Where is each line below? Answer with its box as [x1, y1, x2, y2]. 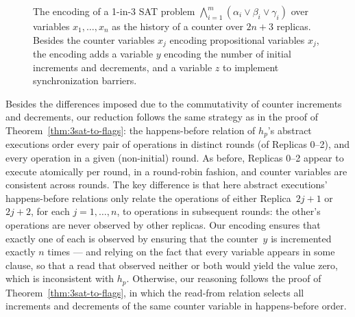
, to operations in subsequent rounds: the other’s [117, 204, 321, 218]
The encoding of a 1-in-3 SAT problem [33, 4, 195, 18]
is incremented [271, 231, 332, 245]
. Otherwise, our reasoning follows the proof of [126, 271, 321, 286]
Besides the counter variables [33, 32, 155, 47]
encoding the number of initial [164, 47, 291, 61]
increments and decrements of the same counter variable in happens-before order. [5, 299, 347, 313]
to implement [223, 60, 279, 74]
